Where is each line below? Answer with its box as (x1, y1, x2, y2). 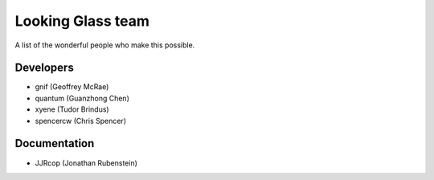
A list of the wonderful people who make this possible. (14, 40, 195, 50)
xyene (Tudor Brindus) (35, 104, 109, 114)
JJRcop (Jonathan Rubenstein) (35, 157, 138, 168)
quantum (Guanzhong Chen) (35, 93, 130, 103)
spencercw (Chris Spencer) (35, 116, 126, 125)
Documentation (14, 137, 95, 150)
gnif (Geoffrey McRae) (35, 82, 109, 92)
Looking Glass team (14, 12, 150, 30)
